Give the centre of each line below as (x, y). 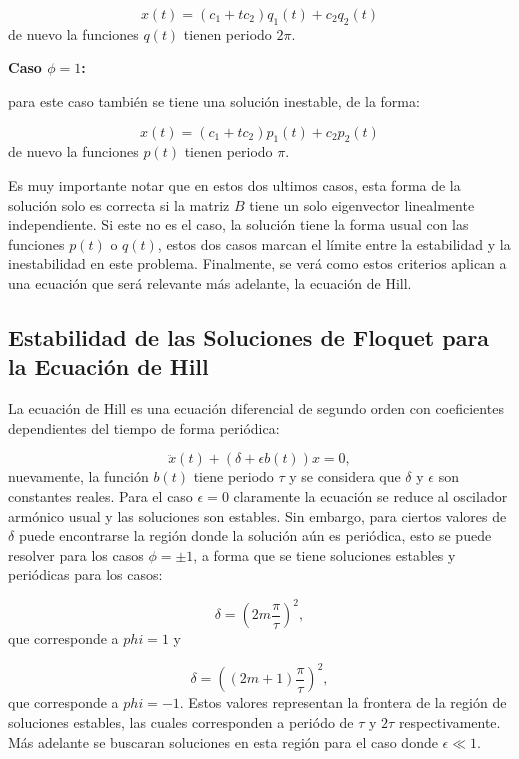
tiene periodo (233, 476)
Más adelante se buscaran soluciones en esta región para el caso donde (223, 741)
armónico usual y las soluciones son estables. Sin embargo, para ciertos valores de (257, 515)
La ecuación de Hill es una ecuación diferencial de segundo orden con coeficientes (256, 408)
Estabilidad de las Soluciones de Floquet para (249, 336)
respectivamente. (449, 722)
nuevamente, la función (78, 476)
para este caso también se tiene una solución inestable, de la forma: (214, 100)
